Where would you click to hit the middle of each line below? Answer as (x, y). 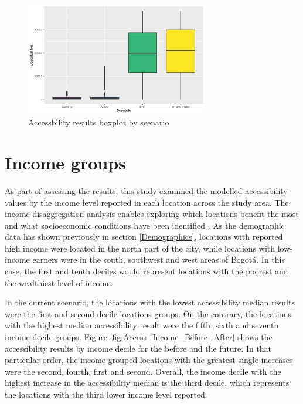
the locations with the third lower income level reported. (106, 394)
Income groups (65, 162)
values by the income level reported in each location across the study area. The (147, 202)
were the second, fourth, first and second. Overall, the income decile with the (143, 371)
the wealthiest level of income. (59, 282)
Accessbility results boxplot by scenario (99, 122)
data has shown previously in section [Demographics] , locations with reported (144, 237)
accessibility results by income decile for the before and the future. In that (138, 348)
